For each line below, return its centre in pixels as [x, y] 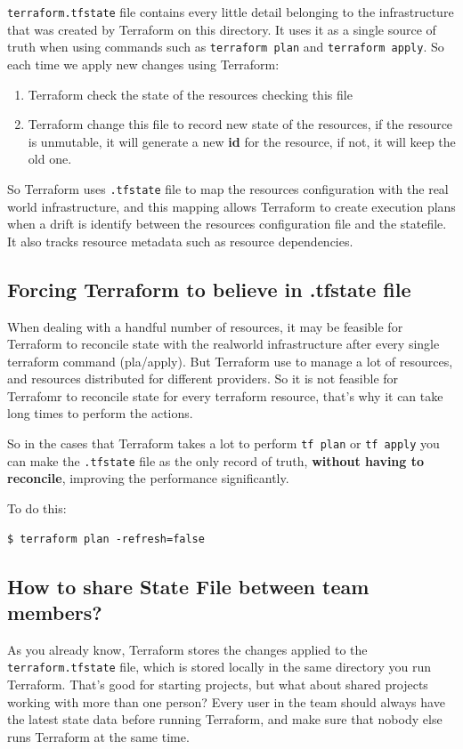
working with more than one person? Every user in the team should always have [226, 701]
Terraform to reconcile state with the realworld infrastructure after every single [223, 344]
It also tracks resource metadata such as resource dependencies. [180, 241]
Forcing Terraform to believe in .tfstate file [209, 289]
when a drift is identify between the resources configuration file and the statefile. [227, 224]
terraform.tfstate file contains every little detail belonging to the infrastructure [231, 12]
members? [55, 612]
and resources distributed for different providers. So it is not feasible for [203, 379]
